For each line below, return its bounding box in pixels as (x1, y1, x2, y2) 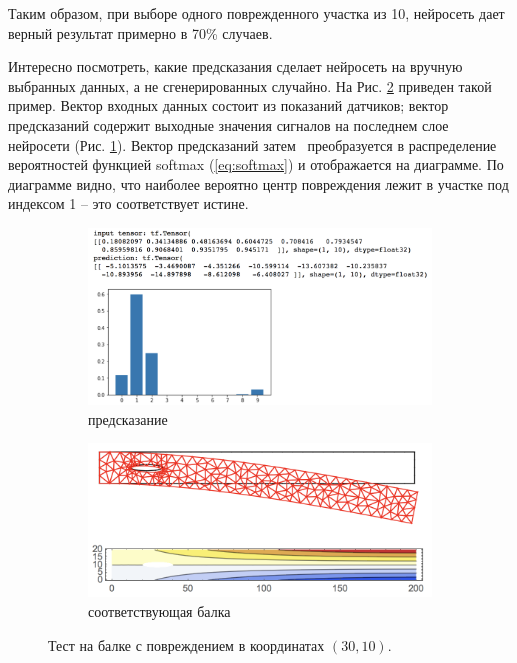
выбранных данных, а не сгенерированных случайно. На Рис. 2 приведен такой (8, 75, 492, 96)
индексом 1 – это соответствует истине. (8, 193, 249, 214)
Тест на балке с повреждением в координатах (48, 634, 325, 655)
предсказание (88, 408, 168, 429)
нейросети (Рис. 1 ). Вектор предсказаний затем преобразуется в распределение (8, 134, 497, 155)
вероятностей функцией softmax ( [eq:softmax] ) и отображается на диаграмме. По (8, 154, 504, 175)
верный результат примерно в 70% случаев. (8, 22, 273, 43)
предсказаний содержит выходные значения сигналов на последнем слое (8, 114, 449, 135)
